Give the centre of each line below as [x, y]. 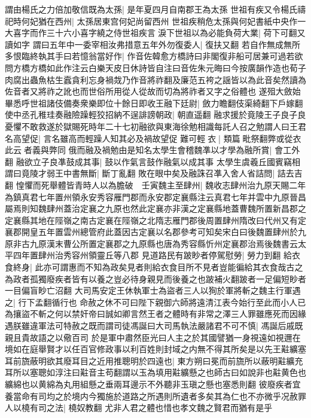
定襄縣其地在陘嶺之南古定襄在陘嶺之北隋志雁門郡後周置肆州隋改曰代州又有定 [155, 220]
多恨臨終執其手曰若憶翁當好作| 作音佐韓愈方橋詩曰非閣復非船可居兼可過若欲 [154, 56]
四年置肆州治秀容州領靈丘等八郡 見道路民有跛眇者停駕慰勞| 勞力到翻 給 [152, 255]
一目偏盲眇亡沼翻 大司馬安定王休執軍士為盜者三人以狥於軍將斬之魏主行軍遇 [153, 290]
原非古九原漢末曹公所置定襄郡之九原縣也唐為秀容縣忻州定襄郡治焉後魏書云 [151, 243]
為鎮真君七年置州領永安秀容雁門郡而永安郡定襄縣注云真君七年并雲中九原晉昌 [155, 196]
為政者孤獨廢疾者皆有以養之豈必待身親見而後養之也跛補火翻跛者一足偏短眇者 [155, 278]
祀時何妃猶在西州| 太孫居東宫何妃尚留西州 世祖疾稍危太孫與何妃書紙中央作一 [155, 21]
